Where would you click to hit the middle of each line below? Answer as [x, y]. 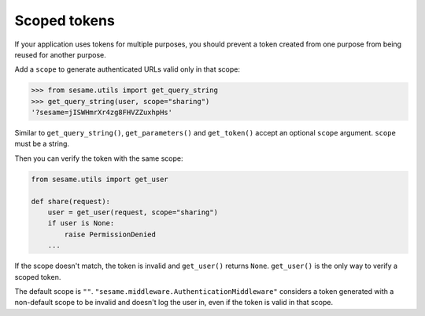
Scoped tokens [65, 20]
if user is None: [81, 223]
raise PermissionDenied [110, 234]
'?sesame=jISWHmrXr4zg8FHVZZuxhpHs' [102, 113]
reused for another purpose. [60, 54]
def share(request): [70, 201]
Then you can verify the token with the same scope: [99, 158]
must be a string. [42, 144]
